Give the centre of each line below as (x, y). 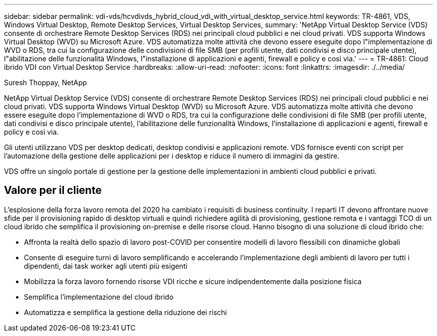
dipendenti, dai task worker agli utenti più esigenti (106, 266)
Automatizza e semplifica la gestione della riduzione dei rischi (125, 312)
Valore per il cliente (53, 190)
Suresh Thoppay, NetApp (46, 83)
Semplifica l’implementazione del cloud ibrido (99, 297)
